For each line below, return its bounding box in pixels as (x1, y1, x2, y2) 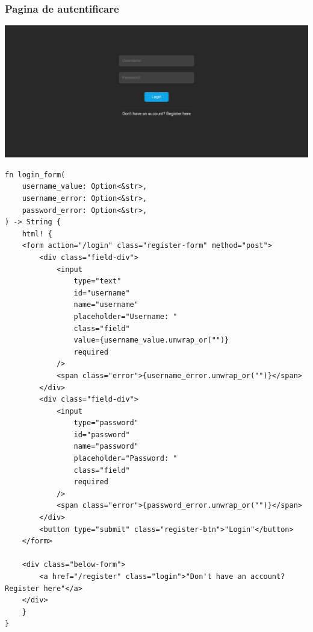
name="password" (73, 442, 138, 451)
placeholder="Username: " (73, 312, 178, 321)
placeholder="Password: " (73, 454, 178, 463)
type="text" (73, 277, 122, 286)
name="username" (73, 300, 138, 309)
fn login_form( (5, 170, 66, 179)
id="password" (73, 430, 130, 439)
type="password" (73, 419, 138, 428)
